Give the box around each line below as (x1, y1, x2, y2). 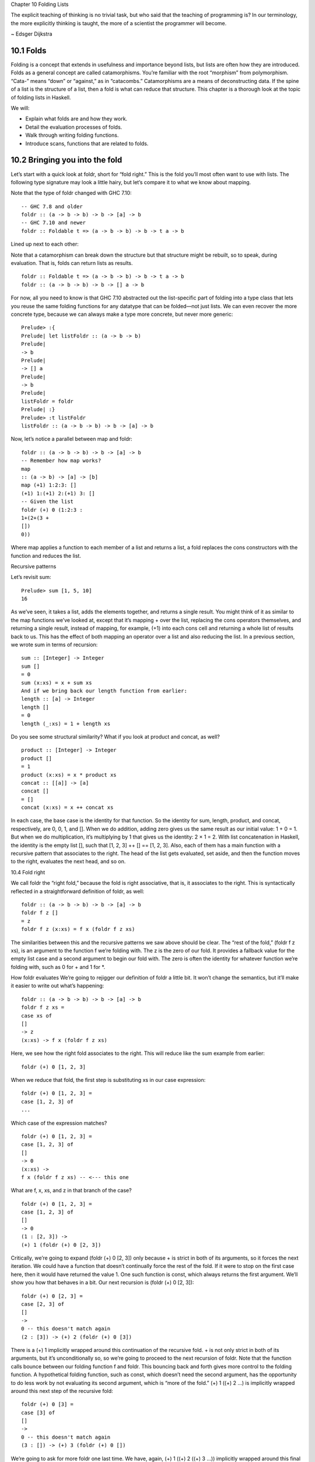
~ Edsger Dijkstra (10, 30, 52, 37)
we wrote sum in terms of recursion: (10, 641, 98, 649)
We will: (10, 105, 30, 112)
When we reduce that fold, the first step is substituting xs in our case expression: (10, 1077, 206, 1083)
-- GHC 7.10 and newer (21, 219, 86, 226)
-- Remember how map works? (21, 457, 101, 464)
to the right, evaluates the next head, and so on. (10, 858, 126, 865)
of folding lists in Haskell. (10, 94, 71, 101)
